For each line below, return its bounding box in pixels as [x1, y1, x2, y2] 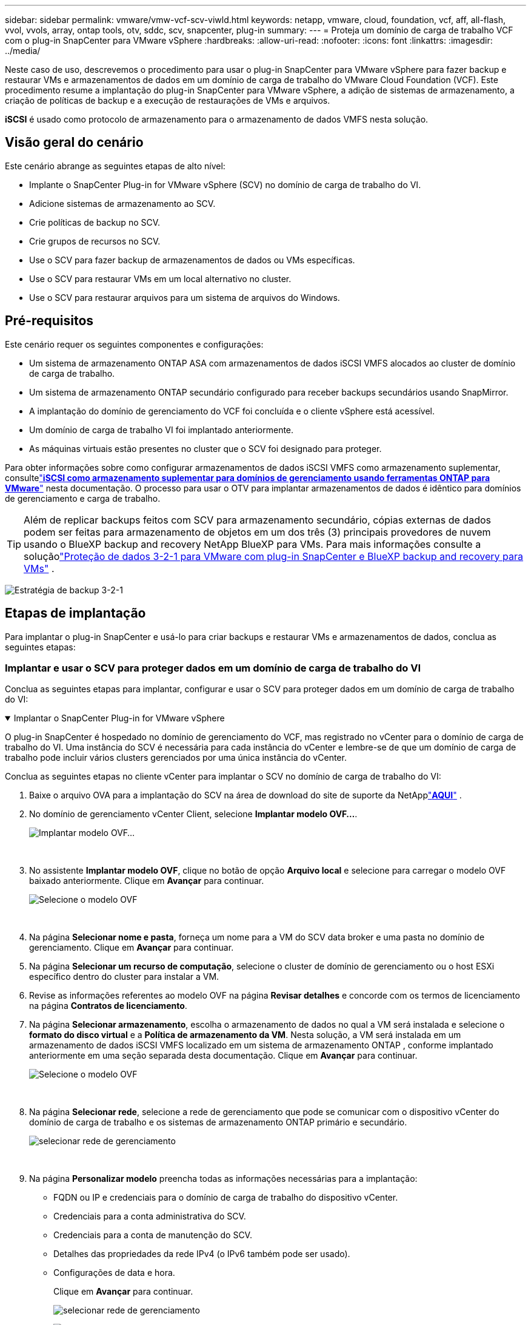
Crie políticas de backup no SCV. [29, 217, 161, 228]
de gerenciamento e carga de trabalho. [5, 493, 161, 504]
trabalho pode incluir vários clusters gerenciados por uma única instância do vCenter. [5, 752, 347, 763]
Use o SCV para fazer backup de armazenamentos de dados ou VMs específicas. [29, 254, 355, 265]
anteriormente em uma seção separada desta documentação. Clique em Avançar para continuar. [29, 1050, 418, 1061]
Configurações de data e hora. [53, 1267, 175, 1278]
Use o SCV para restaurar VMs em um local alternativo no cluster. [29, 273, 292, 284]
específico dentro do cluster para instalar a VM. [29, 971, 219, 982]
